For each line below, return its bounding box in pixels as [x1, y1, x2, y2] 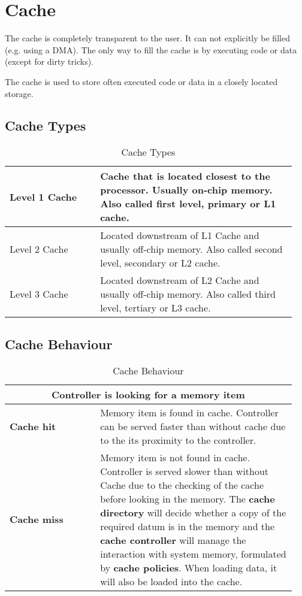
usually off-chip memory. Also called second [100, 242, 283, 256]
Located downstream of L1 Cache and [100, 228, 259, 243]
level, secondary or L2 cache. [100, 256, 221, 270]
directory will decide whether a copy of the [100, 505, 286, 519]
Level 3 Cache [10, 287, 68, 301]
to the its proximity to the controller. [100, 432, 256, 447]
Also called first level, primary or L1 [100, 196, 276, 211]
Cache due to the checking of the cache [100, 477, 264, 492]
